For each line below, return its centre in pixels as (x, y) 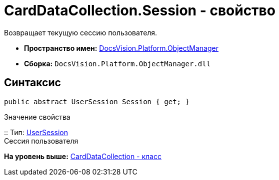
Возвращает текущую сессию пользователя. (81, 32)
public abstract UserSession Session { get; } (97, 101)
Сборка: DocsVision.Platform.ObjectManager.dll (117, 63)
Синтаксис (32, 83)
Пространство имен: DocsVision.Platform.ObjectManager (121, 48)
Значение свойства (37, 117)
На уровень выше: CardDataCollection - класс (83, 156)
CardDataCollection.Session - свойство (140, 10)
